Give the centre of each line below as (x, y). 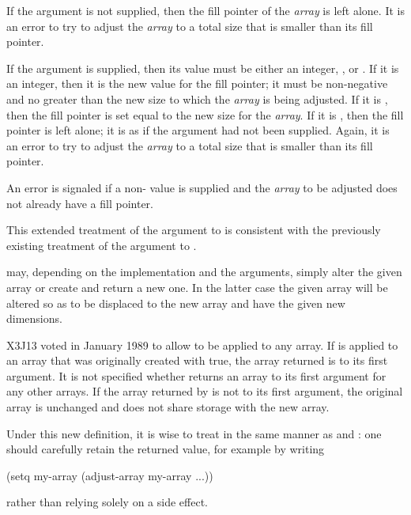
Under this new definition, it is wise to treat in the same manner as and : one (194, 433)
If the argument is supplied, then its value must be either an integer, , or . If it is (203, 68)
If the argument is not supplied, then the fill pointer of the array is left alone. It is (205, 10)
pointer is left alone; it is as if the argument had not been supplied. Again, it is (198, 130)
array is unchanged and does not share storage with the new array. (168, 407)
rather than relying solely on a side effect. (107, 502)
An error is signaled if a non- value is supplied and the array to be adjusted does (202, 187)
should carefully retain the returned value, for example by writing (166, 449)
